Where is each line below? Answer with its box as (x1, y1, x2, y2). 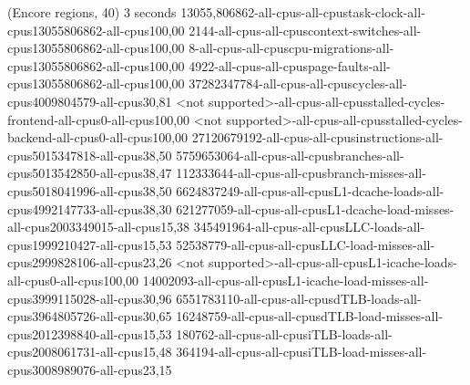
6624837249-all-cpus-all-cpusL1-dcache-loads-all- (176, 181, 444, 200)
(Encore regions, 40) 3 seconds (7, 3, 177, 21)
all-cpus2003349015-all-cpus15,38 (7, 217, 190, 236)
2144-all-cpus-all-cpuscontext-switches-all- (189, 20, 422, 39)
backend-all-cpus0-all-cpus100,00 (7, 128, 189, 147)
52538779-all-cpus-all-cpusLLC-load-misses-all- (176, 234, 435, 254)
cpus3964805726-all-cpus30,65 (7, 307, 172, 326)
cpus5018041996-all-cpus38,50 (7, 181, 172, 200)
